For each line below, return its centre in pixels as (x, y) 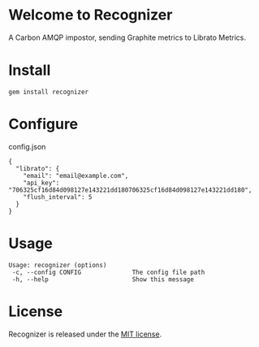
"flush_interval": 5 (58, 197)
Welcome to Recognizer (91, 15)
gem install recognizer (49, 92)
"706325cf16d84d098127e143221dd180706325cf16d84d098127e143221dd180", (130, 190)
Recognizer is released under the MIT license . (85, 334)
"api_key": (41, 183)
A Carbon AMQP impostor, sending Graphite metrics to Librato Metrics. (127, 37)
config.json (27, 146)
